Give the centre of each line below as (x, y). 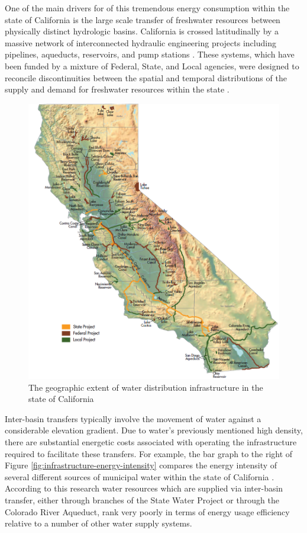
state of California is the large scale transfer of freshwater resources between (143, 19)
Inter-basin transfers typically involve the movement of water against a (133, 418)
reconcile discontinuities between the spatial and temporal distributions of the (146, 77)
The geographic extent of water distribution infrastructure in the (146, 387)
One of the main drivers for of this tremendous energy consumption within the (147, 8)
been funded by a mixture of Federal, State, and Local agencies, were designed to (152, 66)
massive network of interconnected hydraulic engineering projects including (140, 42)
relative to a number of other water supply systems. (98, 523)
